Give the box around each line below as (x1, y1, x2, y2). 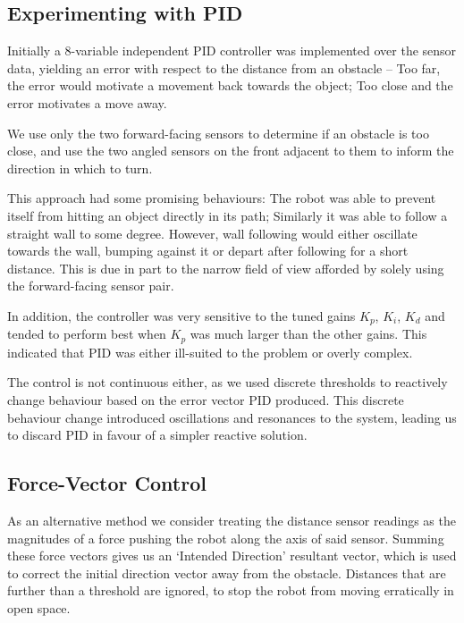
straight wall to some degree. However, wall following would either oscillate (7, 223, 418, 242)
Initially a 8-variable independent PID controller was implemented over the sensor (7, 41, 457, 60)
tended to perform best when (7, 324, 166, 343)
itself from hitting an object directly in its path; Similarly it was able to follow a (7, 206, 448, 224)
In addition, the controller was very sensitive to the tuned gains (7, 306, 356, 324)
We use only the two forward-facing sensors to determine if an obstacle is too (7, 123, 429, 142)
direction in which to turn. (7, 158, 153, 177)
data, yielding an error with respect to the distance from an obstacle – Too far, (7, 58, 441, 77)
